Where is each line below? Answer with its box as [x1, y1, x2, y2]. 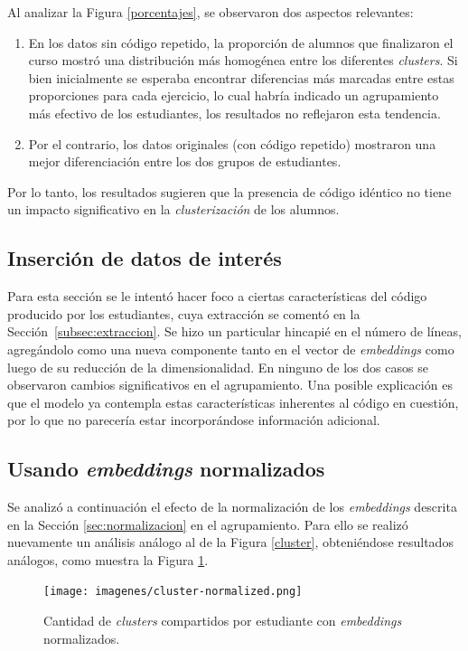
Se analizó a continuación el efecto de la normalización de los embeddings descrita [7, 497, 457, 516]
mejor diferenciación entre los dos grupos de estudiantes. [28, 152, 342, 171]
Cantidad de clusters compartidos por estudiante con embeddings [43, 611, 402, 630]
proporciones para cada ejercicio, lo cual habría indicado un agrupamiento [28, 86, 439, 105]
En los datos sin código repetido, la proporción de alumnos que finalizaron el [28, 33, 454, 52]
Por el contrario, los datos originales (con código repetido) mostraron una [28, 134, 436, 153]
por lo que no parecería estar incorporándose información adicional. [7, 410, 380, 429]
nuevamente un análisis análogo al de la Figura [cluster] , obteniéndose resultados [7, 533, 454, 552]
